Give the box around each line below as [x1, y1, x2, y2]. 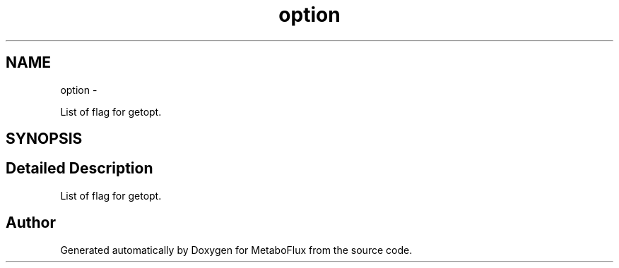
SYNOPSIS [6, 130, 83, 148]
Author [6, 214, 56, 232]
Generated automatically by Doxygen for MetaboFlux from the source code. [60, 243, 413, 256]
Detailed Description [6, 159, 153, 178]
